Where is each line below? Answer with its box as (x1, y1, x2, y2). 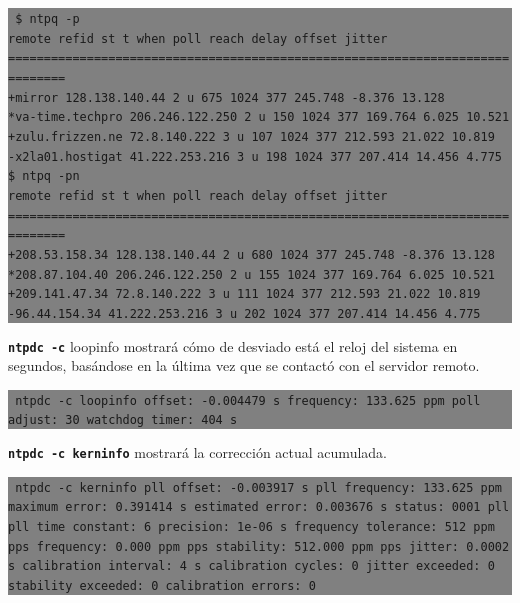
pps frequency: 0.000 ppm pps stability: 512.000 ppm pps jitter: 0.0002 (8, 539, 510, 554)
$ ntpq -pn (8, 169, 80, 184)
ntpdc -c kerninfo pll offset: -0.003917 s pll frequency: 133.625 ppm (15, 480, 502, 495)
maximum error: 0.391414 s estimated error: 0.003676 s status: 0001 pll (8, 500, 510, 515)
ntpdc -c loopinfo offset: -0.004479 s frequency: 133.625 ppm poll (15, 393, 481, 408)
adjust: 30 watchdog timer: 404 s (8, 413, 238, 428)
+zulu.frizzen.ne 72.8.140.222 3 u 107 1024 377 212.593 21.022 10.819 (8, 129, 495, 144)
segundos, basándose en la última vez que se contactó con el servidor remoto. (8, 355, 480, 376)
